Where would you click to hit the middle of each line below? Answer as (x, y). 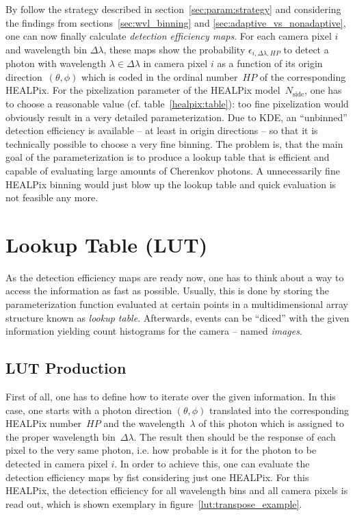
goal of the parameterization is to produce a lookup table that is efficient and (168, 157)
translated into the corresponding (279, 410)
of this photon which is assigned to (271, 423)
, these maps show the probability (174, 49)
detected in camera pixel (57, 464)
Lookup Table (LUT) (107, 244)
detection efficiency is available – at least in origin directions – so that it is (162, 130)
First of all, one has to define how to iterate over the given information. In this (171, 397)
